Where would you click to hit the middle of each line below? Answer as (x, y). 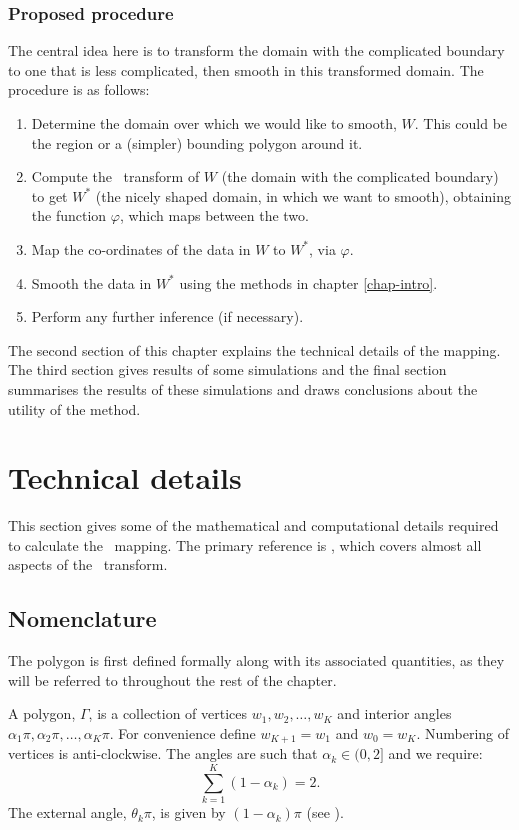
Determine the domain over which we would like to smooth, (214, 123)
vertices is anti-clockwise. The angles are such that (163, 753)
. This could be (461, 123)
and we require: (435, 753)
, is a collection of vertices (168, 713)
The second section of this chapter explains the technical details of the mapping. (254, 349)
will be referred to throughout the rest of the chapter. (172, 679)
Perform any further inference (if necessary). (167, 316)
